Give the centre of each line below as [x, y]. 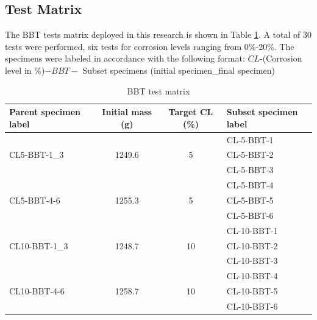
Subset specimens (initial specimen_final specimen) [179, 70]
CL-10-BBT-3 [252, 261]
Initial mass [127, 112]
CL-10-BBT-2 [252, 245]
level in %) [25, 70]
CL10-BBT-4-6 [37, 291]
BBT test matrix [158, 91]
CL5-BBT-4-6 [35, 200]
